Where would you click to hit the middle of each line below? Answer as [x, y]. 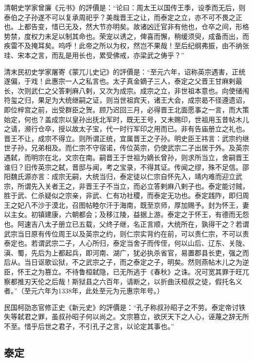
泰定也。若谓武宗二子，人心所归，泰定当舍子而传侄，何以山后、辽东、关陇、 [126, 243]
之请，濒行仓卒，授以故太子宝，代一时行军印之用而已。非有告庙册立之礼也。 [126, 129]
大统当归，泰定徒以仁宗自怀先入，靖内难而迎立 [160, 176]
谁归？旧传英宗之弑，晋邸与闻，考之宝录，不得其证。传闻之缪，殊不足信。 [123, 167]
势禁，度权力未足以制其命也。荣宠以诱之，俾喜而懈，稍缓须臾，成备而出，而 [126, 36]
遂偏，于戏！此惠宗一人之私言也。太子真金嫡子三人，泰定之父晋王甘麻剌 [120, 81]
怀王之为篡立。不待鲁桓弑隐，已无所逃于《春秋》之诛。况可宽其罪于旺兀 [133, 272]
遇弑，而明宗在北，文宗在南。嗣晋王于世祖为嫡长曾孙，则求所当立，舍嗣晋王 [126, 157]
